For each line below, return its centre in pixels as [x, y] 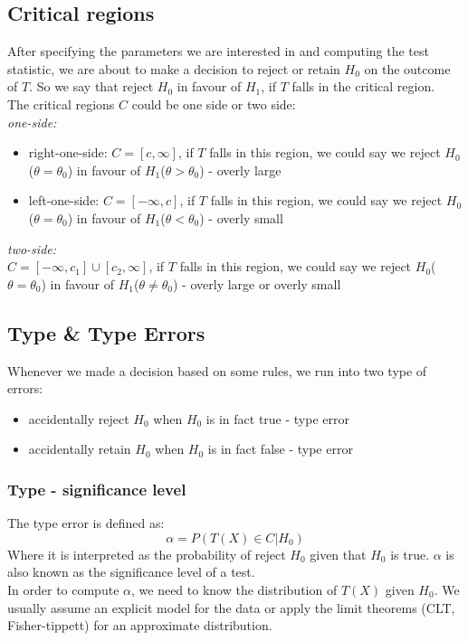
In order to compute [63, 589]
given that [338, 554]
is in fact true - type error [277, 418]
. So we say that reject [91, 86]
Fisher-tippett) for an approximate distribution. [140, 625]
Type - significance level [97, 489]
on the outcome [407, 68]
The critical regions [61, 104]
